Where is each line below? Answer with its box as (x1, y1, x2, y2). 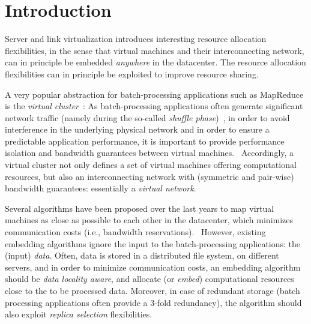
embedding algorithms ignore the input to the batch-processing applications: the (5, 237, 301, 250)
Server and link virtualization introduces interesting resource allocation (5, 32, 267, 45)
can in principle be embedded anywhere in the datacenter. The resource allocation (5, 56, 306, 68)
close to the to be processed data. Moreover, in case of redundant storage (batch (5, 284, 300, 296)
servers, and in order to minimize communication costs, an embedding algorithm (5, 260, 301, 273)
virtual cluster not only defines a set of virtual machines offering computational (5, 158, 297, 171)
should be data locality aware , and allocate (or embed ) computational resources (5, 272, 294, 285)
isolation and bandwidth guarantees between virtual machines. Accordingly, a (5, 146, 294, 159)
